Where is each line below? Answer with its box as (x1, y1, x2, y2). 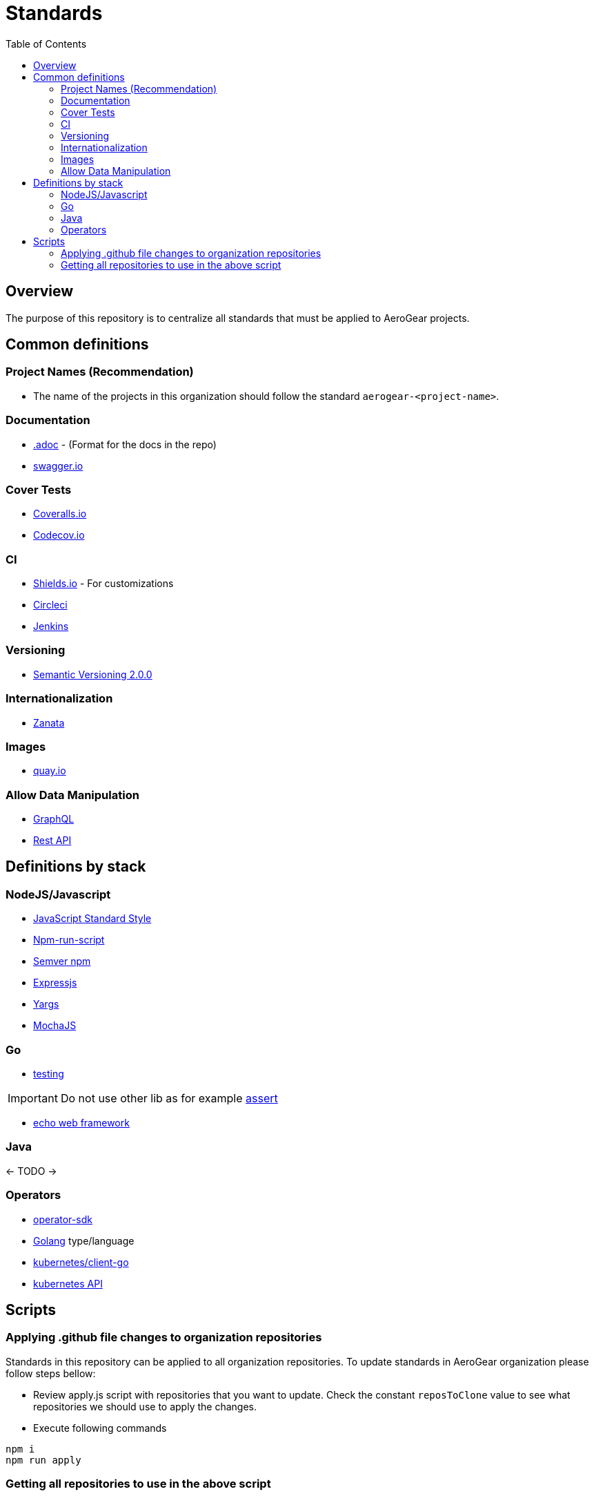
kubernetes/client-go (33, 1256, 129, 1268)
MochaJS (33, 1019, 77, 1032)
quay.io (33, 765, 66, 777)
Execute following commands (33, 1421, 167, 1434)
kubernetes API (33, 1277, 103, 1289)
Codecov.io (33, 529, 85, 541)
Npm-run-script (33, 934, 105, 946)
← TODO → (6, 1164, 57, 1177)
